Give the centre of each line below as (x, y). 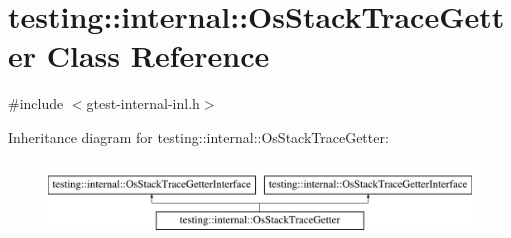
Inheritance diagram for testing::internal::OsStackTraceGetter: (198, 136)
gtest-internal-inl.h (143, 103)
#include (36, 103)
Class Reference (158, 55)
